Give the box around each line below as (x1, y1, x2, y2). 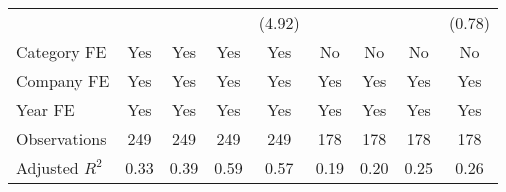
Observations (16, 127, 107, 150)
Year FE (16, 98, 75, 121)
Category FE (16, 40, 107, 63)
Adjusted (16, 156, 79, 179)
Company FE (16, 69, 110, 92)
